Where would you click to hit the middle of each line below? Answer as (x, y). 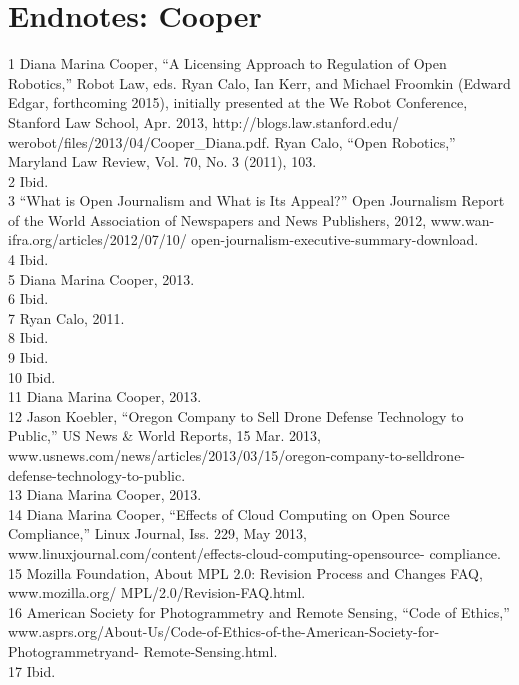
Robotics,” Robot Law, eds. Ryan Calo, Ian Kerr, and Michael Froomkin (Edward (259, 82)
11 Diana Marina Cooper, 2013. (105, 396)
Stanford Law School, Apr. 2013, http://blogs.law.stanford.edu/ (203, 121)
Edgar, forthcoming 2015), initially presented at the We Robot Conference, (238, 102)
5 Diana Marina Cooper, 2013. (101, 278)
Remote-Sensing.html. (210, 650)
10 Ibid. (32, 376)
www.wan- (462, 219)
